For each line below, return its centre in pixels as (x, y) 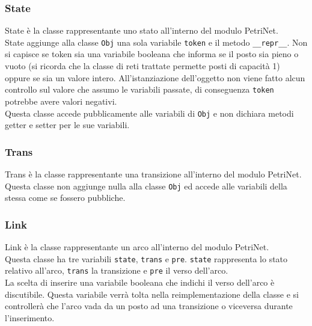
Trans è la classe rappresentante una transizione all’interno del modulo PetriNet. (153, 174)
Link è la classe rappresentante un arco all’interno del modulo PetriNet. (137, 247)
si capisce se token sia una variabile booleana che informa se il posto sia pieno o (152, 54)
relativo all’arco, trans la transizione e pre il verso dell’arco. (117, 270)
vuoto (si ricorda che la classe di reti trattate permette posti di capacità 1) (142, 66)
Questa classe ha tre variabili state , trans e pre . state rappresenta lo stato (146, 258)
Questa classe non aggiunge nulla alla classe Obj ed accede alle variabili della (146, 186)
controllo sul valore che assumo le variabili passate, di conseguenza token (139, 89)
